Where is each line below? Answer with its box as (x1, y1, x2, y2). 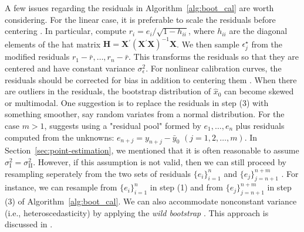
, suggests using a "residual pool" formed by (44, 120, 201, 131)
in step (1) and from (150, 181, 223, 193)
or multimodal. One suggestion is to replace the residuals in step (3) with (5, 96, 269, 108)
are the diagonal (229, 25, 288, 37)
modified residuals (5, 50, 70, 63)
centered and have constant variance (5, 62, 135, 74)
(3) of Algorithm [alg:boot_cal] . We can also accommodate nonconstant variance (5, 195, 297, 207)
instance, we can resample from (5, 181, 117, 193)
